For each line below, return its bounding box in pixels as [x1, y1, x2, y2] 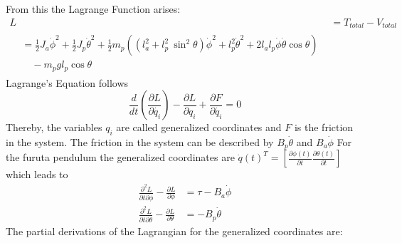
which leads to [6, 167, 68, 182]
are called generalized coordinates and [116, 120, 282, 135]
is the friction [294, 120, 354, 135]
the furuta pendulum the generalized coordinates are [6, 150, 235, 165]
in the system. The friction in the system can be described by [6, 135, 274, 150]
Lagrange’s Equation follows [6, 75, 129, 90]
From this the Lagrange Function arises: [6, 1, 181, 16]
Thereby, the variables [6, 120, 102, 135]
